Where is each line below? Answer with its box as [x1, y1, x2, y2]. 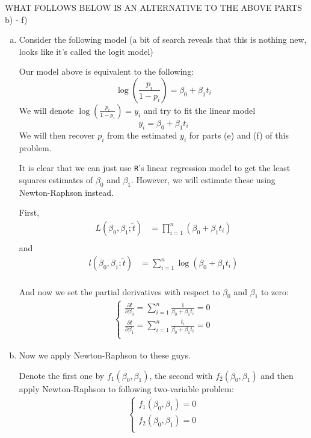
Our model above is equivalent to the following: [19, 65, 194, 78]
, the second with [149, 369, 213, 381]
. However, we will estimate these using [131, 173, 276, 186]
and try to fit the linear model [143, 104, 256, 116]
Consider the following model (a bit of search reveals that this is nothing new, [19, 33, 307, 46]
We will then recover [19, 128, 95, 141]
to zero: [260, 285, 289, 298]
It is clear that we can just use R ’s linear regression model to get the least [19, 161, 291, 174]
